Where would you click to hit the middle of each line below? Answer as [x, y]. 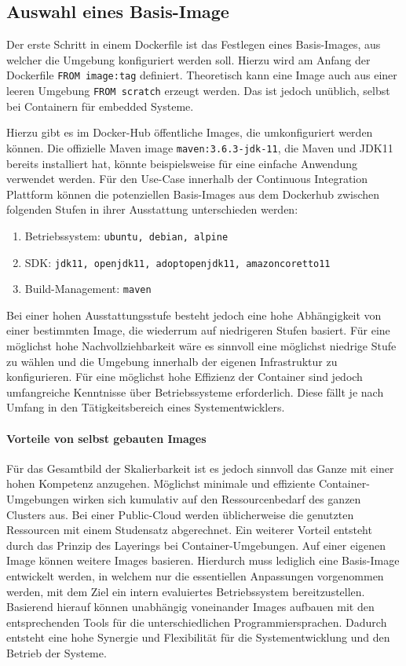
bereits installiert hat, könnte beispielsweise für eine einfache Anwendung [182, 163]
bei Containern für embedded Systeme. [100, 106]
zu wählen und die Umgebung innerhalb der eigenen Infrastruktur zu [172, 361]
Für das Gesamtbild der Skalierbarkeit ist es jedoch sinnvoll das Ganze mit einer [200, 468]
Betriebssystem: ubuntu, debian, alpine [126, 235]
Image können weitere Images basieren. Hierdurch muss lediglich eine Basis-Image [203, 560]
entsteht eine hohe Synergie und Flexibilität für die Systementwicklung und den [198, 637]
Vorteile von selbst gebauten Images [106, 438]
